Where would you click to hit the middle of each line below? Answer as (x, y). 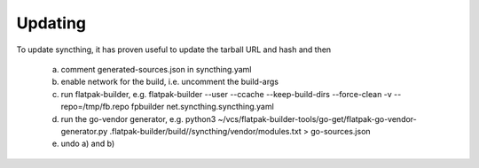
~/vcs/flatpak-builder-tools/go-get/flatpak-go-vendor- (317, 118)
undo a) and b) (88, 144)
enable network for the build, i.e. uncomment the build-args (170, 82)
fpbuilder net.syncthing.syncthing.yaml (202, 107)
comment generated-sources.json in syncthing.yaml (156, 69)
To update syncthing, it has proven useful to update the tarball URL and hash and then (174, 50)
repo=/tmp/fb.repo (95, 107)
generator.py (84, 131)
